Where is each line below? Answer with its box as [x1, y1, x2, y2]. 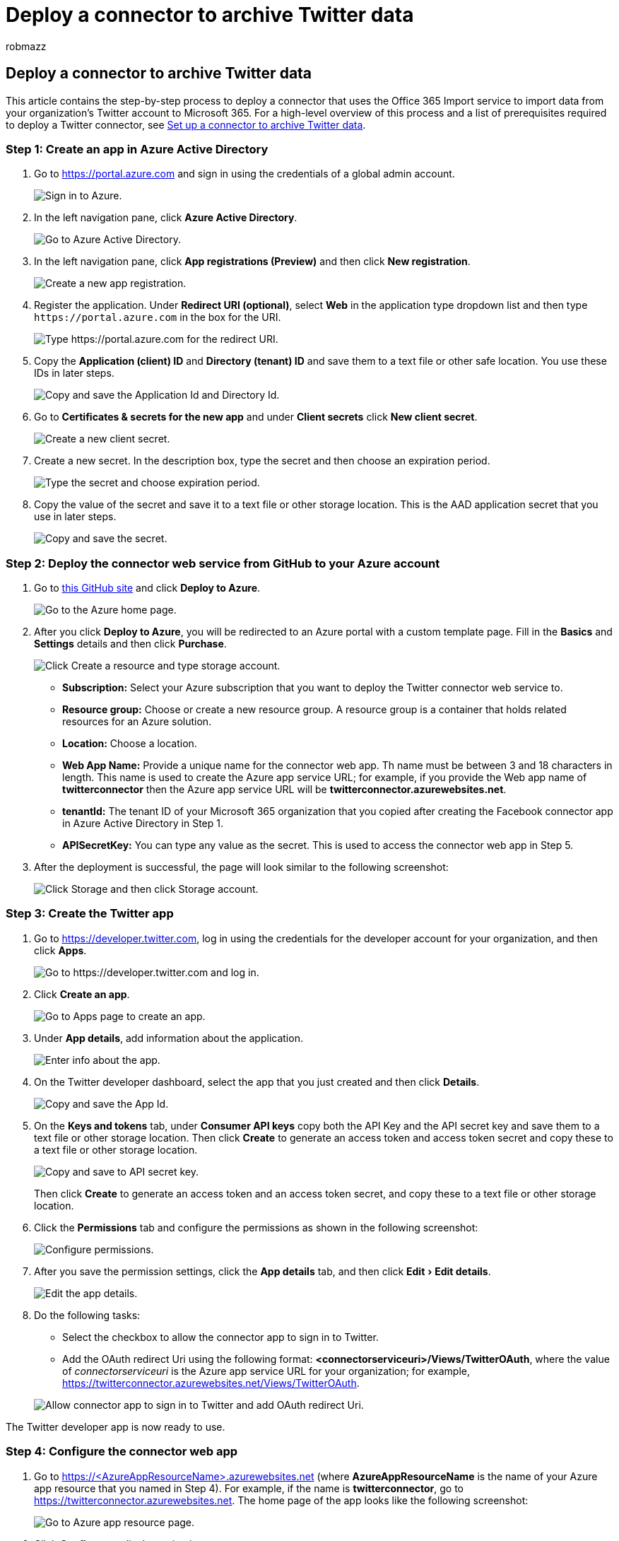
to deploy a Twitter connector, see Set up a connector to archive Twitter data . [6, 118, 366, 131]
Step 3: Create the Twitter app [6, 906, 174, 921]
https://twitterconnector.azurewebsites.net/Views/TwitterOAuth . [62, 1376, 360, 1389]
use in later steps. [34, 510, 117, 523]
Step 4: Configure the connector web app [6, 1444, 238, 1459]
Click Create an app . [34, 988, 130, 1000]
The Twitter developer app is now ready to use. [6, 1420, 225, 1433]
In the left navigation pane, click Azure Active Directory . [34, 211, 297, 224]
